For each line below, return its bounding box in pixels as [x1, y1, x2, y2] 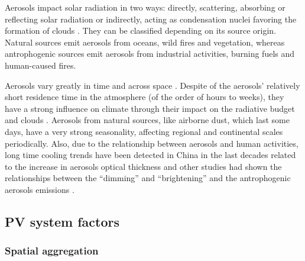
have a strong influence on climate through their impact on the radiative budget [5, 102, 295, 114]
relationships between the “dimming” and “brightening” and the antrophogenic [5, 172, 291, 184]
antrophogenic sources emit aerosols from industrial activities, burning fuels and [5, 47, 295, 60]
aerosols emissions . [5, 183, 74, 195]
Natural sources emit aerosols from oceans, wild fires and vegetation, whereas [5, 36, 285, 48]
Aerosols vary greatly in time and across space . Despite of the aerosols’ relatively [5, 79, 300, 91]
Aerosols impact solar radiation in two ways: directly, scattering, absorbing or [5, 1, 285, 13]
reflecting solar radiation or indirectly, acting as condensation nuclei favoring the [5, 12, 297, 25]
